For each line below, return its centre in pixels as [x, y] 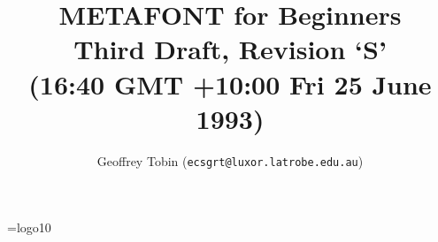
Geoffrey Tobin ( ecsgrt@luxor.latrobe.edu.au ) [230, 160]
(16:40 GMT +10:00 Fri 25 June [230, 83]
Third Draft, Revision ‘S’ [230, 49]
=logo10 [29, 227]
